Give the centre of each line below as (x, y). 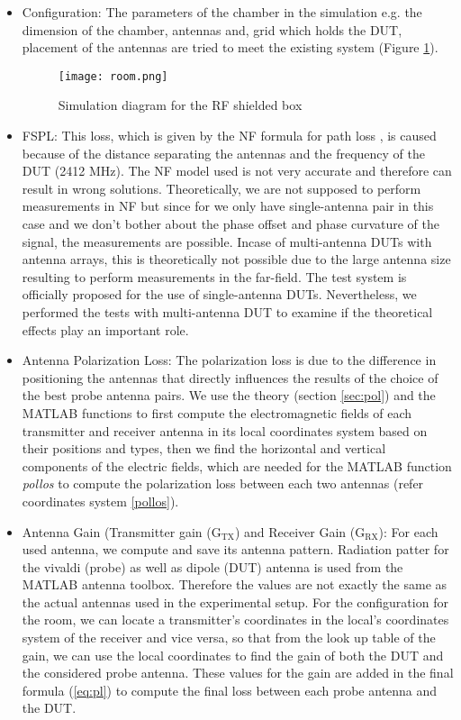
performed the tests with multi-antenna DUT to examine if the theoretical (227, 311)
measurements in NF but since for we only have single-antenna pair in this (228, 206)
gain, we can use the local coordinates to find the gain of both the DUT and (233, 655)
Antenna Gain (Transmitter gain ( (117, 531)
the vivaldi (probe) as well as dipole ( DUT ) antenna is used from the (212, 566)
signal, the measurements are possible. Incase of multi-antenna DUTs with (227, 241)
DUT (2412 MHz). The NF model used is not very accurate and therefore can (237, 171)
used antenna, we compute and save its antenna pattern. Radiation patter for (235, 549)
